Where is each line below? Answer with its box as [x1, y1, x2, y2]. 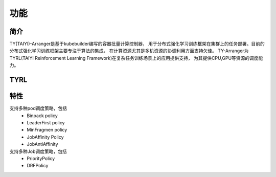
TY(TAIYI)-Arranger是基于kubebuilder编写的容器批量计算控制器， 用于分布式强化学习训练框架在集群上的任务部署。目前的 [9, 41, 265, 47]
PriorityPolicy [27, 155, 55, 161]
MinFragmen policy [27, 127, 67, 133]
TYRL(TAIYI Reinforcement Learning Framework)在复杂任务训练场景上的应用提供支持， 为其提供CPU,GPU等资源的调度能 [9, 55, 263, 61]
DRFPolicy [27, 163, 49, 169]
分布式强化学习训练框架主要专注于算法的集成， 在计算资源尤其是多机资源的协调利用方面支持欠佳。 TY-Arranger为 [9, 48, 249, 54]
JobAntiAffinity [27, 141, 58, 147]
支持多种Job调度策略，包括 [9, 148, 67, 154]
